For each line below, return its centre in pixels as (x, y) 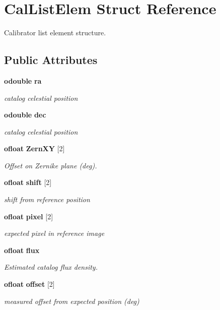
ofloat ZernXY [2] (34, 148)
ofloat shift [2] (28, 182)
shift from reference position (47, 199)
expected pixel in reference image (54, 233)
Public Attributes (51, 60)
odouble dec (25, 115)
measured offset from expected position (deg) (72, 301)
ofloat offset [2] (29, 284)
